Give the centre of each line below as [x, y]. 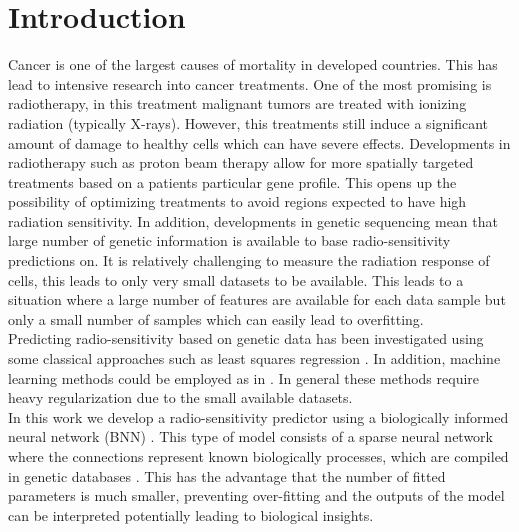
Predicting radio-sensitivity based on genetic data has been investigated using [246, 338]
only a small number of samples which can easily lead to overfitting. [216, 318]
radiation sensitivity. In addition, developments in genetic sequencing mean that [253, 220]
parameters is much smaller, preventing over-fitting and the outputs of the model [256, 495]
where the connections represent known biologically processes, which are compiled [258, 456]
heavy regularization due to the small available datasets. [180, 397]
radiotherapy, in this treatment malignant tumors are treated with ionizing [237, 103]
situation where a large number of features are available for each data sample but [257, 299]
